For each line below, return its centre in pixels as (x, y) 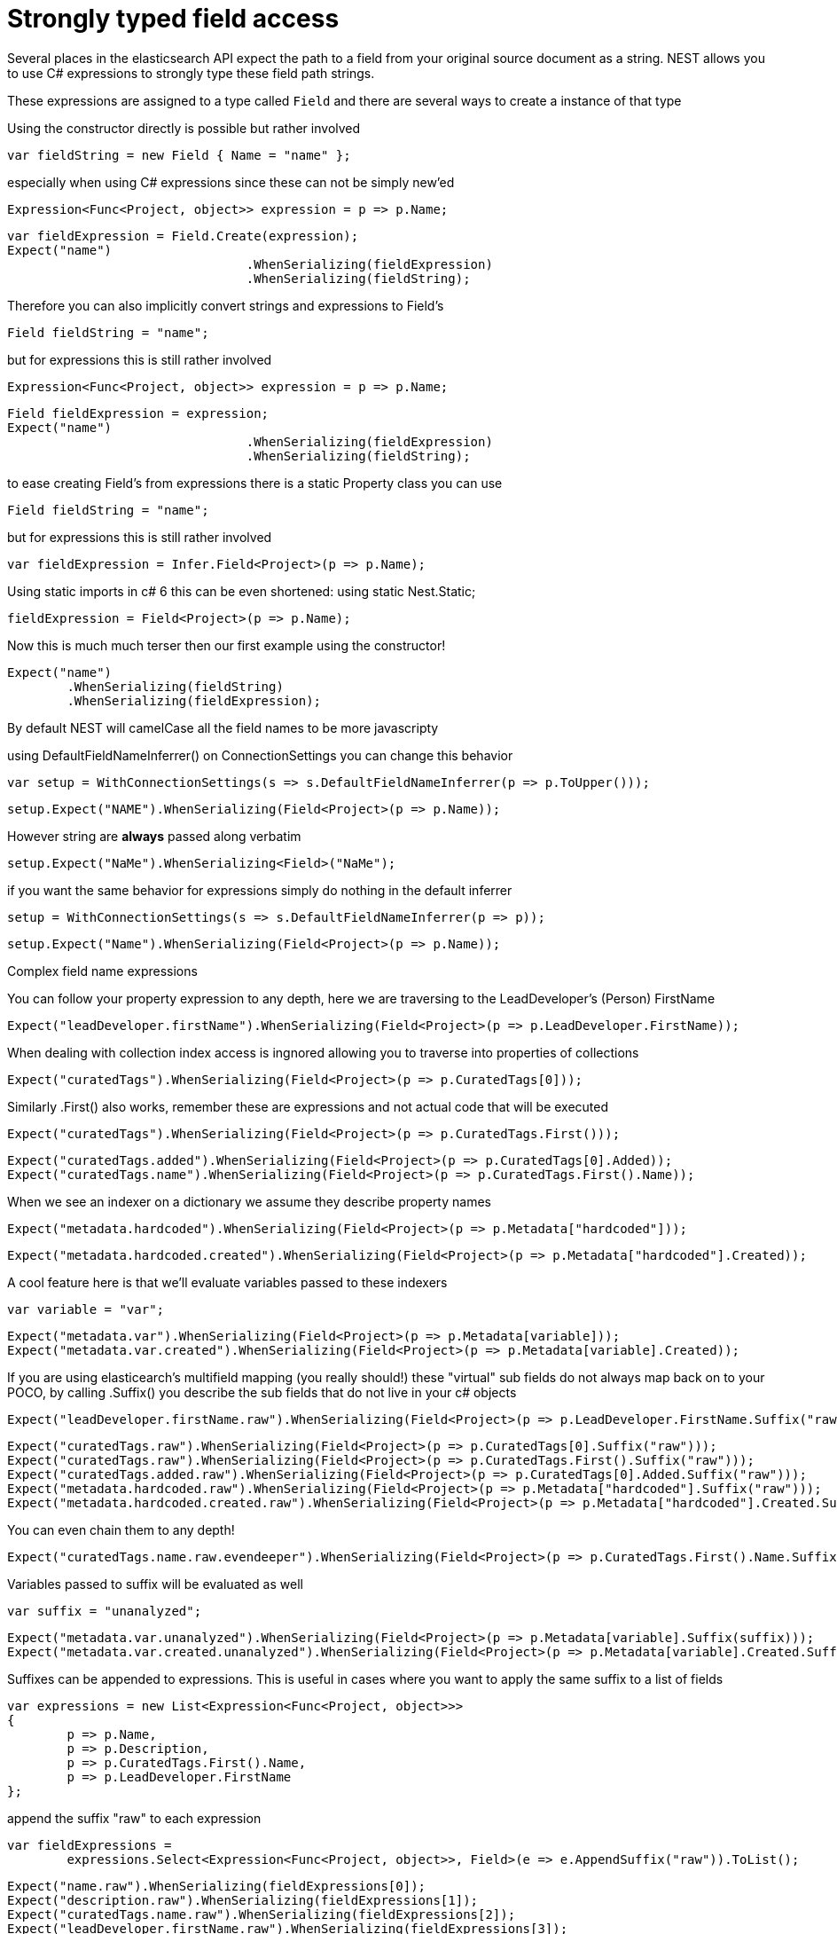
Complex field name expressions (102, 971)
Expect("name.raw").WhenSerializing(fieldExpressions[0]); (217, 1886)
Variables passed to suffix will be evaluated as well (155, 1584)
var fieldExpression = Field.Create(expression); (183, 236)
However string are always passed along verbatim (154, 836)
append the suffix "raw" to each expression (134, 1818)
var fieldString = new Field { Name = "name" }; (179, 155)
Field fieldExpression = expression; (138, 413)
